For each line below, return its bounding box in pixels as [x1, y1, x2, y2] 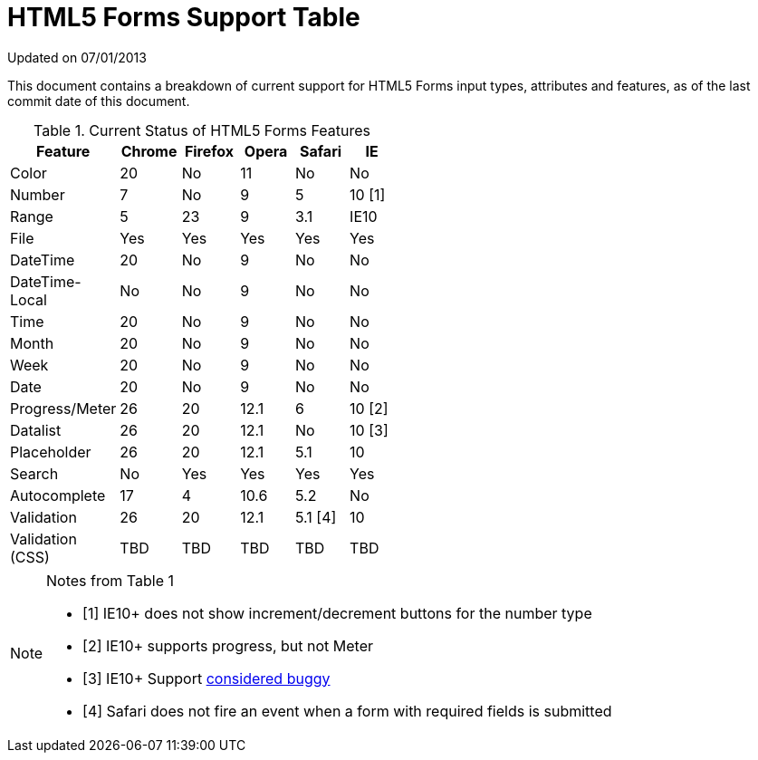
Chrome [120, 141, 178, 160]
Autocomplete [10, 486, 106, 505]
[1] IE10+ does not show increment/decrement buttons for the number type [82, 603, 592, 622]
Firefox [184, 141, 235, 160]
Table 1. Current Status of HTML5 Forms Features [33, 120, 371, 139]
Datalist [10, 420, 62, 439]
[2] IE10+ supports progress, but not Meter [82, 636, 374, 655]
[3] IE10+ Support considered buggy [82, 669, 331, 688]
